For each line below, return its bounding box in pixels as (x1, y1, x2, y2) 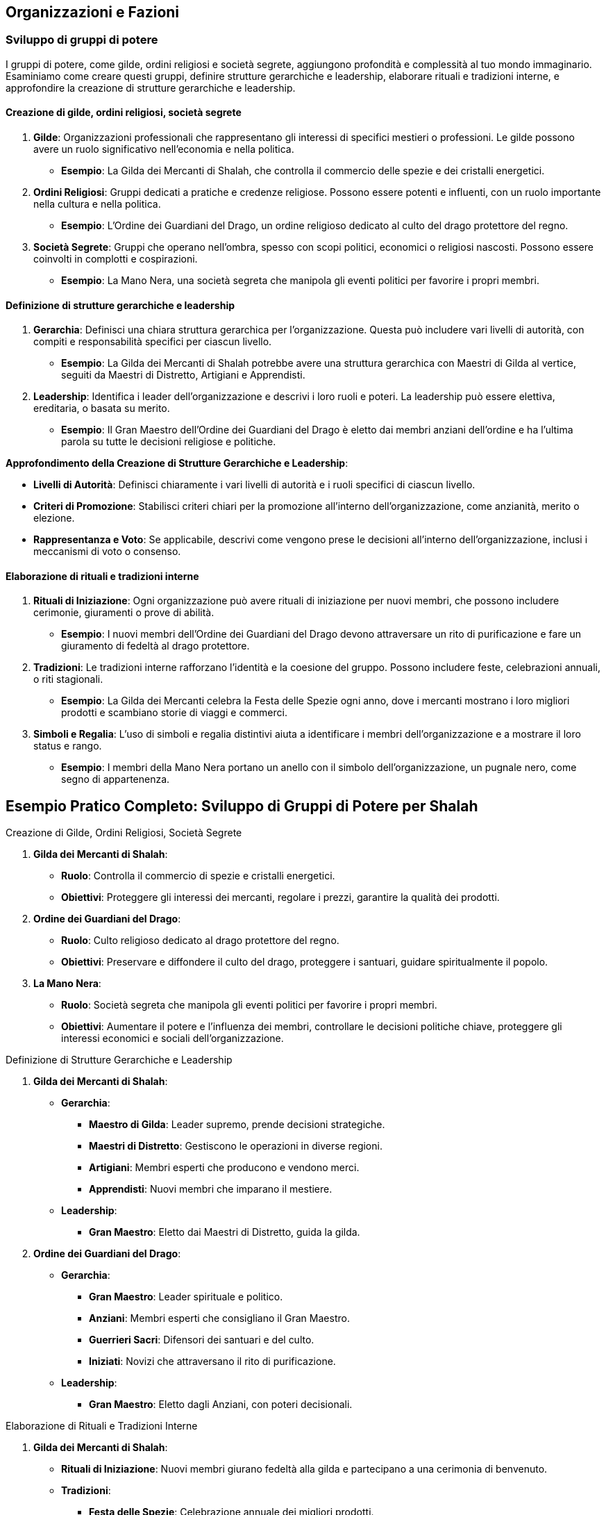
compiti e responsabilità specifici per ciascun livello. (33, 336, 272, 348)
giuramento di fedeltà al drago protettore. (61, 640, 250, 652)
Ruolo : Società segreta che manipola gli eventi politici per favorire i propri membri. (61, 999, 437, 1011)
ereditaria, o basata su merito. (33, 402, 170, 415)
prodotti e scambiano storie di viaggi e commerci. (61, 706, 287, 719)
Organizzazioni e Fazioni (6, 3, 180, 21)
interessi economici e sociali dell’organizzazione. (61, 1032, 284, 1045)
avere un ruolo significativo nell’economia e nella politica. (33, 143, 294, 156)
